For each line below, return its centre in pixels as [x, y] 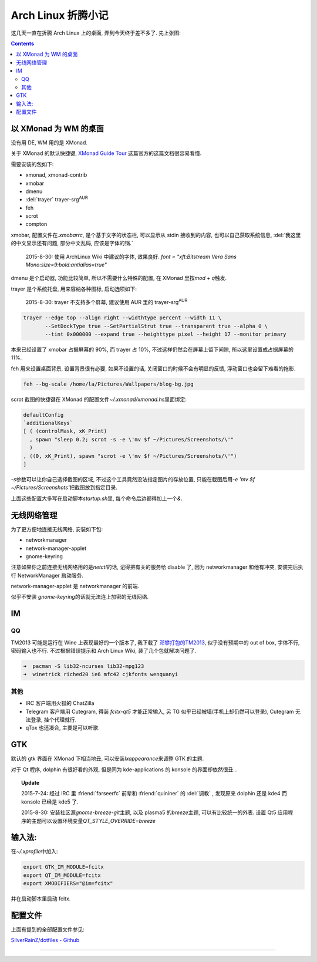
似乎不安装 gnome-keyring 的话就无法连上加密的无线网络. [80, 597]
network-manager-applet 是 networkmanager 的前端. [75, 586]
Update [31, 782]
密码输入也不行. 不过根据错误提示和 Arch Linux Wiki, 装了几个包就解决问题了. [104, 651]
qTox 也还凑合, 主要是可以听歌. [63, 728]
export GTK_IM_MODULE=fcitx [63, 867]
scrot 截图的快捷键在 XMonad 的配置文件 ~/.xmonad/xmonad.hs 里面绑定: [99, 399]
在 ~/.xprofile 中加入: [34, 852]
